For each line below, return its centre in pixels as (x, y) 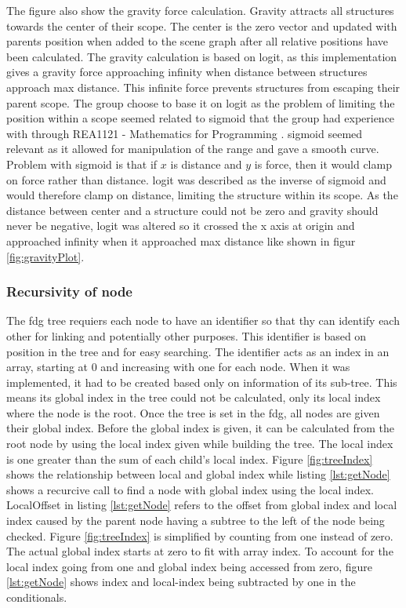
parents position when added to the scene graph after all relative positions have (198, 41)
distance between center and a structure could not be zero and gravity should (192, 210)
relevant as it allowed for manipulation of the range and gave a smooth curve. (193, 149)
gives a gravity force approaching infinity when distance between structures (187, 72)
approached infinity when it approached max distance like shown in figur (181, 240)
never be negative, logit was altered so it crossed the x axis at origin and (181, 226)
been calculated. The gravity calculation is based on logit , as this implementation (202, 56)
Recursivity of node (69, 291)
